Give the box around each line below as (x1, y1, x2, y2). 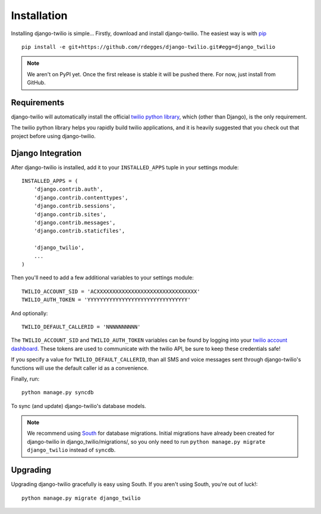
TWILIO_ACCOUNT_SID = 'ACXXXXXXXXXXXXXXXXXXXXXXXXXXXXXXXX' (21, 288, 200, 295)
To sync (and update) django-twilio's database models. (11, 402, 147, 409)
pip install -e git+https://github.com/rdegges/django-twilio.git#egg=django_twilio (21, 43, 276, 50)
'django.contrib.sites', (33, 211, 106, 217)
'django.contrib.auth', (33, 186, 103, 193)
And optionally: (11, 310, 48, 317)
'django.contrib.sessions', (33, 203, 116, 210)
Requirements (11, 97, 65, 107)
